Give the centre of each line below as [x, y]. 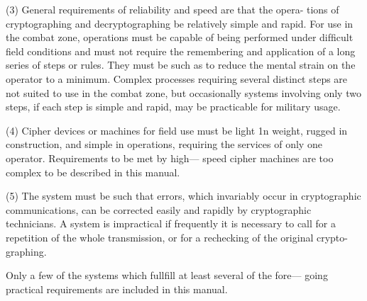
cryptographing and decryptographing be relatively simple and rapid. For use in [180, 23]
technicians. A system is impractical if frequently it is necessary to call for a [171, 223]
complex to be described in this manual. [93, 172]
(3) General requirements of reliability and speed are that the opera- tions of [172, 9]
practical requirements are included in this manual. [117, 289]
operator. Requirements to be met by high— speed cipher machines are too [170, 158]
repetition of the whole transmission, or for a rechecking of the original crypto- [177, 237]
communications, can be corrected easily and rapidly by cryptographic [159, 209]
